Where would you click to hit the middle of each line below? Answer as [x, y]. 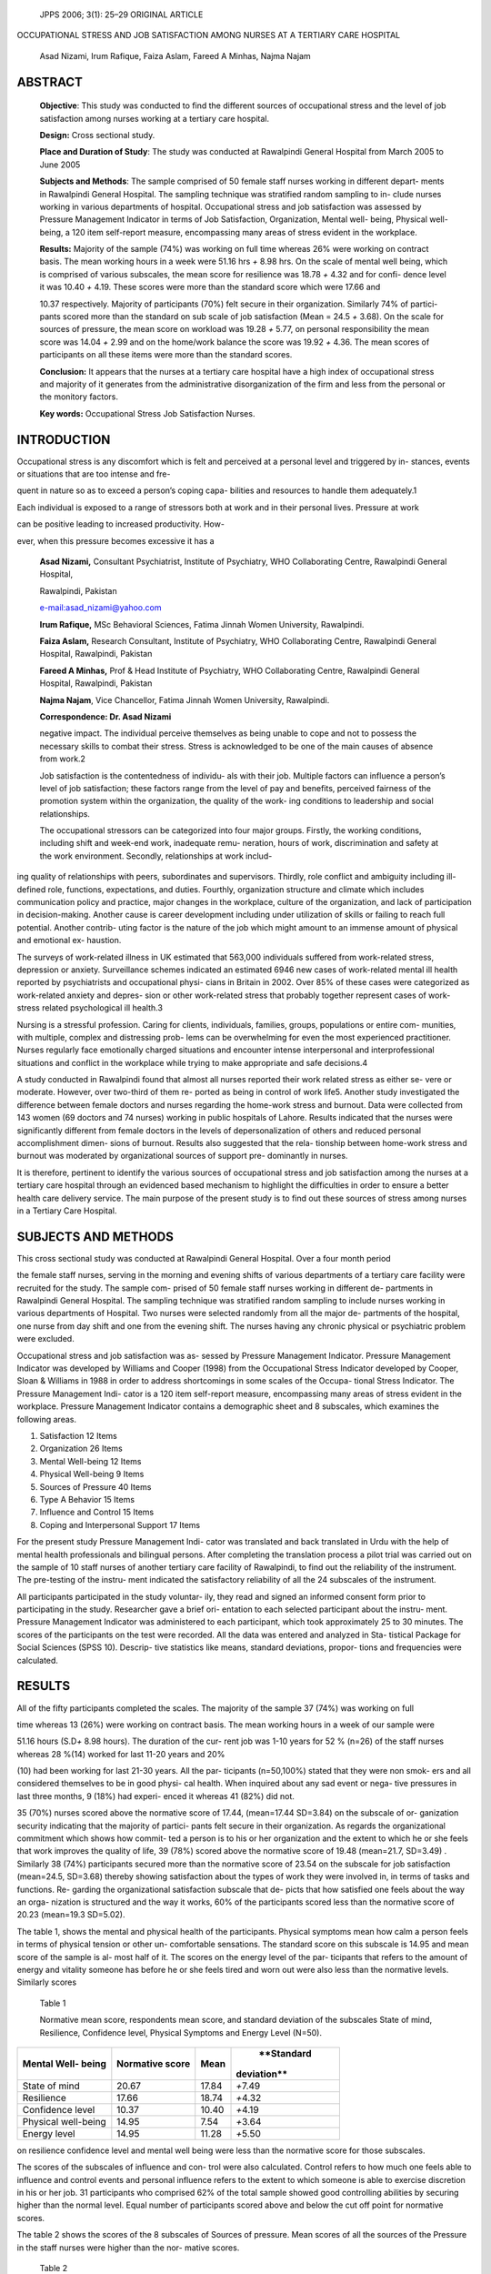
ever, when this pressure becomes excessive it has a [115, 540]
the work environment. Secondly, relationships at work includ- [156, 856]
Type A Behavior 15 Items [87, 1499]
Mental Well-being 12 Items [90, 1461]
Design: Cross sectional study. [97, 135]
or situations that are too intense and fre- [94, 474]
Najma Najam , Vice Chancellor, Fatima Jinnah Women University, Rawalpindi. [185, 699]
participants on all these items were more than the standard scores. [166, 355]
